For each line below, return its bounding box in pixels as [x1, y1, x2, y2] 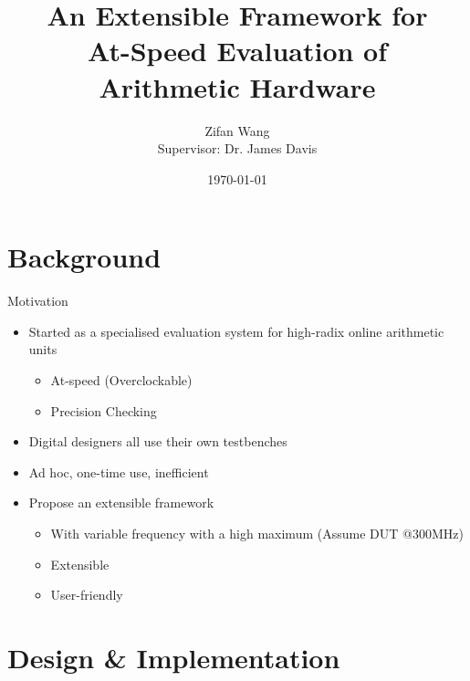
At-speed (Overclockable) [50, 371, 193, 389]
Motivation [7, 291, 68, 310]
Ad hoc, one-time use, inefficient [28, 462, 209, 481]
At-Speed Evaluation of [87, 32, 388, 69]
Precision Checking [50, 401, 157, 420]
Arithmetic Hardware [99, 68, 376, 105]
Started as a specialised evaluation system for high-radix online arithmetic [28, 321, 444, 340]
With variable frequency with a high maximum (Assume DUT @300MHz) [50, 523, 464, 542]
